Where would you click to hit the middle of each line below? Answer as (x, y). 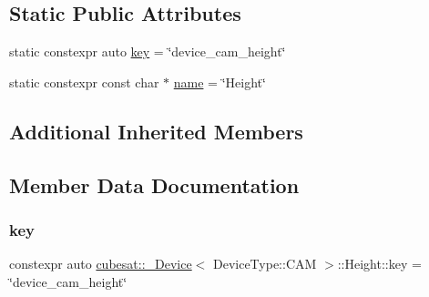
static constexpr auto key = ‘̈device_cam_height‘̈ (148, 51)
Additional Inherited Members (156, 131)
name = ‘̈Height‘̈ (220, 82)
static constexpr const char (84, 82)
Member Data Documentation (154, 184)
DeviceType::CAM (265, 264)
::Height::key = (379, 264)
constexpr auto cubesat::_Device (101, 264)
